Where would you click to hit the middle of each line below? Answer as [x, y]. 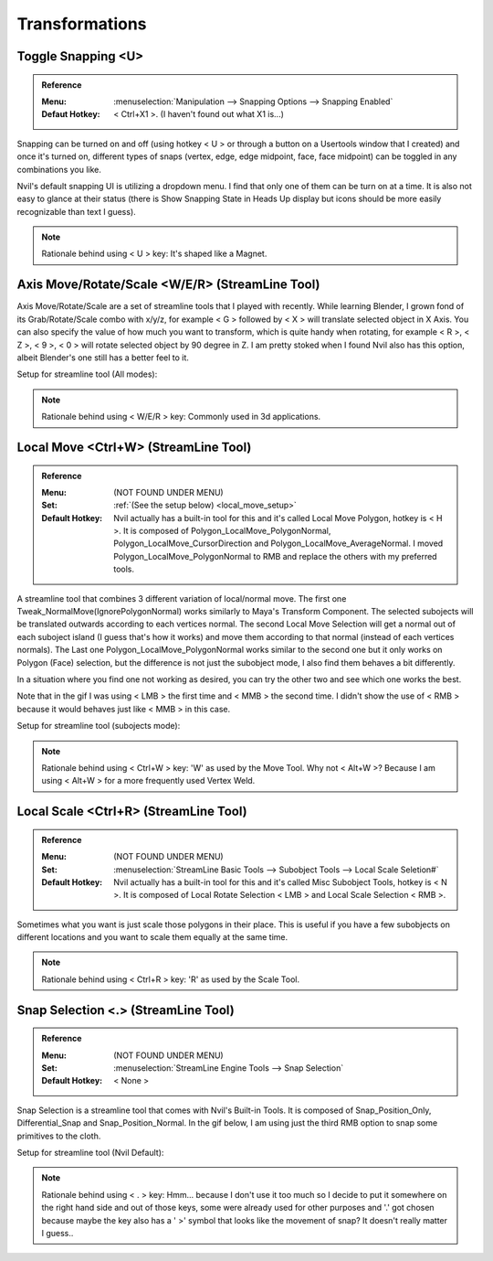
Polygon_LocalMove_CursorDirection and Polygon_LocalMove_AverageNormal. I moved [278, 543]
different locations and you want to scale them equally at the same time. [152, 937]
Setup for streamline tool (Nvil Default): [90, 1153]
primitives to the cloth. [59, 1136]
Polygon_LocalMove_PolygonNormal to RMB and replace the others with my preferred [275, 556]
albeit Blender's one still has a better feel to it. [103, 358]
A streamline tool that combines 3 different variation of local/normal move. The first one [182, 598]
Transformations [82, 24]
